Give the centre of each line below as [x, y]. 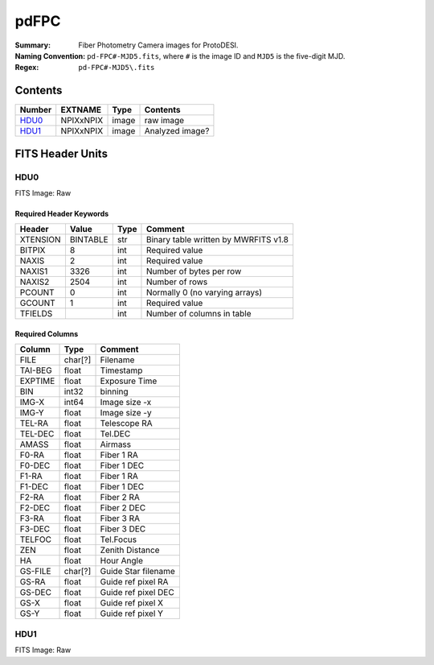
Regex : [27, 68]
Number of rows [177, 282]
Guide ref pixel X [132, 603]
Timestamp [121, 370]
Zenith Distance [130, 550]
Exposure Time [129, 381]
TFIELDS [36, 314]
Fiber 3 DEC [123, 529]
